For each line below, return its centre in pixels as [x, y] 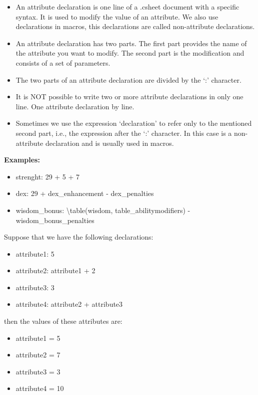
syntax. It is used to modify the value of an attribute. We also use [117, 16]
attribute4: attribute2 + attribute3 [69, 304]
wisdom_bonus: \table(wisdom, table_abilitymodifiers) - [103, 210]
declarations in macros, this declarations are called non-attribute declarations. [135, 26]
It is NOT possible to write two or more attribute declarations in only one [129, 96]
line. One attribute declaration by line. [75, 106]
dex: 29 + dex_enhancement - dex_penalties [85, 193]
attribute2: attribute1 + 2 [55, 270]
